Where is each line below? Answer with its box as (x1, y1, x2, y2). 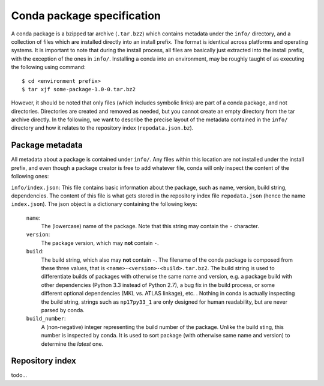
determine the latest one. (41, 340, 104, 348)
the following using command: (11, 64, 86, 71)
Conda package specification (11, 9, 161, 22)
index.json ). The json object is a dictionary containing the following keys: (11, 201, 197, 208)
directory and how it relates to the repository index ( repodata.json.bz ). (11, 124, 194, 131)
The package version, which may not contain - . (41, 239, 159, 246)
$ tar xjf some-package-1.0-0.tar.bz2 (22, 86, 136, 92)
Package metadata (11, 140, 83, 150)
